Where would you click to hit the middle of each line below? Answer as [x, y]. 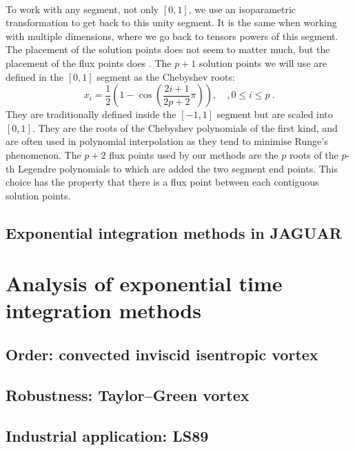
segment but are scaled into [275, 114]
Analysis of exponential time [144, 283]
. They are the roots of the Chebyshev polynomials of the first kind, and [185, 127]
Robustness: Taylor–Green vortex [128, 394]
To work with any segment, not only [82, 9]
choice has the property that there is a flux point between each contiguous [162, 182]
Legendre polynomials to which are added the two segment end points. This [178, 168]
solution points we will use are [263, 62]
